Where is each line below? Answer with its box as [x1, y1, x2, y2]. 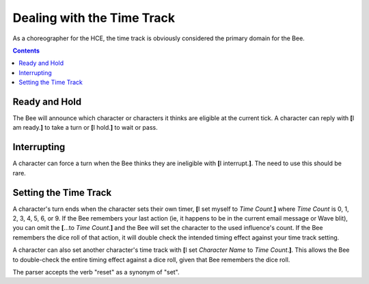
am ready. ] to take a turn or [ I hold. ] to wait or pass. [12, 124, 158, 132]
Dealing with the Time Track [12, 10, 176, 25]
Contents [12, 46, 40, 55]
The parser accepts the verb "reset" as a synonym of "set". [12, 268, 180, 276]
